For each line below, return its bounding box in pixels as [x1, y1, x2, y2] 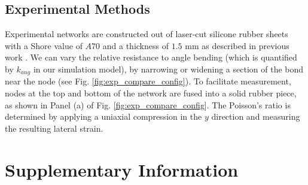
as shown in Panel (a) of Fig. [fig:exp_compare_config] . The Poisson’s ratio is [5, 98, 291, 111]
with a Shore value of [5, 39, 83, 51]
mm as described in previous [185, 39, 289, 51]
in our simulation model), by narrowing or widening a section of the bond [33, 62, 304, 75]
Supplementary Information [5, 157, 239, 181]
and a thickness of [102, 39, 169, 51]
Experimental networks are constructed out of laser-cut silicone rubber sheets [5, 28, 288, 40]
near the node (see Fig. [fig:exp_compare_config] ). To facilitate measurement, [5, 75, 291, 87]
